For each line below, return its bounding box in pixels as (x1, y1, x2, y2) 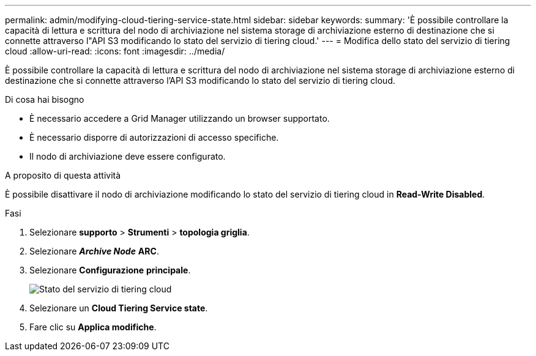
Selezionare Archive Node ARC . (29, 246, 159, 256)
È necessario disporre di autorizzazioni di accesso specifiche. (29, 132, 279, 143)
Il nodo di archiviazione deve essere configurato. (29, 151, 226, 161)
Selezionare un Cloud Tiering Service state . (29, 303, 208, 313)
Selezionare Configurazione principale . (29, 265, 191, 275)
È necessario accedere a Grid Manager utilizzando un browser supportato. (29, 113, 330, 124)
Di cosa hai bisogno (5, 94, 84, 105)
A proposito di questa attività (5, 170, 121, 180)
